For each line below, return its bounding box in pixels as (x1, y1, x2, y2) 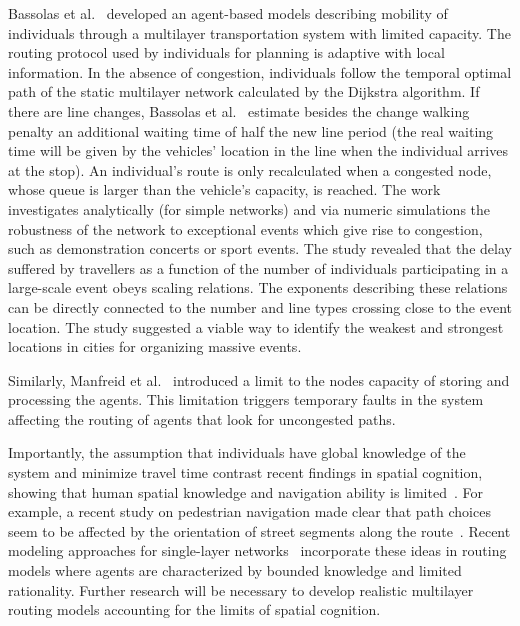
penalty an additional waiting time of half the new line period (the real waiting (8, 120, 494, 141)
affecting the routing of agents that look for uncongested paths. (8, 408, 396, 429)
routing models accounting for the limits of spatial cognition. (8, 599, 381, 620)
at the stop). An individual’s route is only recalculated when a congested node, (8, 159, 492, 180)
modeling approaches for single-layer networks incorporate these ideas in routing (8, 540, 507, 561)
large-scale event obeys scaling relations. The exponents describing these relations (8, 277, 508, 298)
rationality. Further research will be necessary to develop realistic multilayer (8, 579, 474, 600)
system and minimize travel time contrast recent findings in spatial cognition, (8, 462, 483, 483)
